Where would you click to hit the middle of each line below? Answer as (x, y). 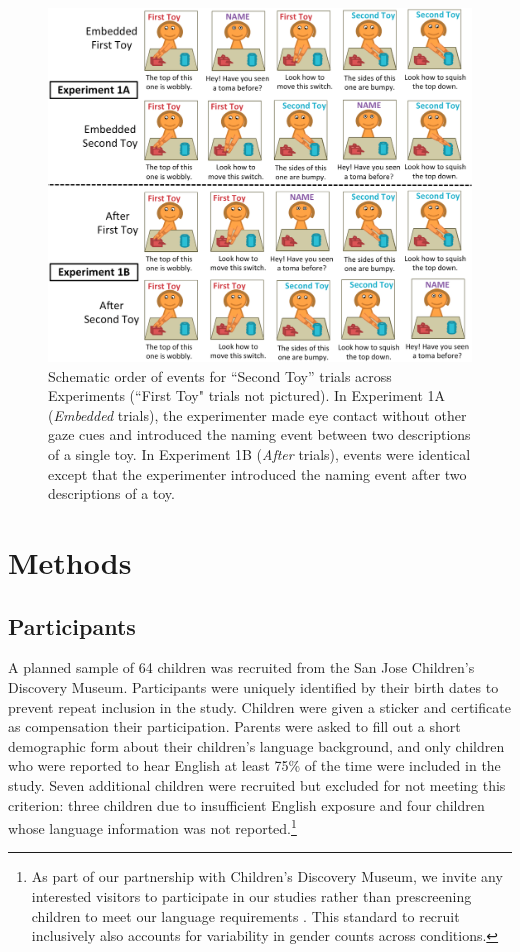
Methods (70, 561)
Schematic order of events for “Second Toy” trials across (220, 375)
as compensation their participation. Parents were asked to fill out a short (234, 726)
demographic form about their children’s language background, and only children (256, 745)
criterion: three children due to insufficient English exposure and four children (246, 804)
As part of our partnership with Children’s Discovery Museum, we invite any (267, 876)
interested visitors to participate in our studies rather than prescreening (251, 895)
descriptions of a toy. (111, 493)
